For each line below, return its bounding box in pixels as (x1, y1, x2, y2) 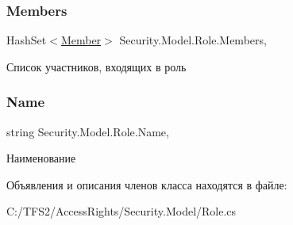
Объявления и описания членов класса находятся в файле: (6, 176, 287, 193)
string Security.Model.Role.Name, (6, 123, 169, 139)
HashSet (6, 32, 47, 48)
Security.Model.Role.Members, (119, 32, 267, 48)
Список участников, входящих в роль (6, 58, 187, 74)
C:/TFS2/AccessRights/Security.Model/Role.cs (6, 203, 237, 219)
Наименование (6, 150, 76, 166)
